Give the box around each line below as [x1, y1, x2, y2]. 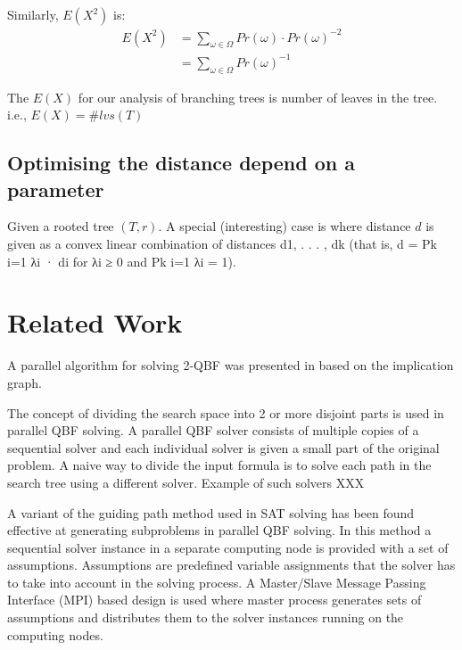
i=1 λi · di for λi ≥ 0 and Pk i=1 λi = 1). [7, 251, 236, 270]
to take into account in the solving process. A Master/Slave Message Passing [7, 572, 426, 591]
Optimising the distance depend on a [7, 149, 355, 177]
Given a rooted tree [7, 217, 114, 235]
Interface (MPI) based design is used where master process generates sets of [7, 590, 422, 609]
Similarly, [7, 5, 59, 23]
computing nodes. [7, 625, 103, 644]
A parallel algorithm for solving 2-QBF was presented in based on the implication [7, 356, 454, 374]
